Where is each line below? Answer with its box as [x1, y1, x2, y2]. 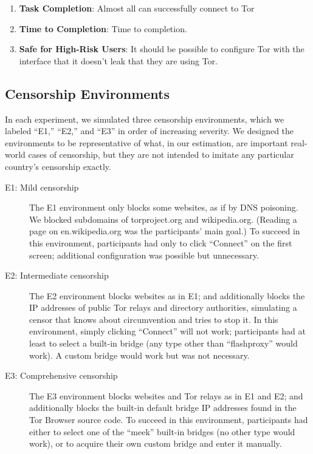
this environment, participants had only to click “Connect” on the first [29, 236, 292, 249]
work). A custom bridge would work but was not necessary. [29, 348, 250, 361]
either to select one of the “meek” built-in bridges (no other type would [29, 425, 295, 438]
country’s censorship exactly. [5, 160, 111, 172]
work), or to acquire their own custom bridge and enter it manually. [29, 437, 282, 450]
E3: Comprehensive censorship [5, 369, 118, 382]
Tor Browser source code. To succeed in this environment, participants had [29, 413, 308, 426]
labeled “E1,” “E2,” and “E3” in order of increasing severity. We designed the [5, 124, 294, 137]
